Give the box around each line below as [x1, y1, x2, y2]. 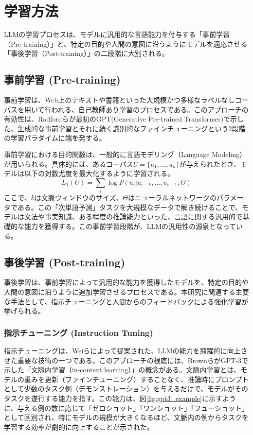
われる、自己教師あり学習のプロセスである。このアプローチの [51, 104, 249, 114]
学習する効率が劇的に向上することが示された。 [4, 421, 154, 432]
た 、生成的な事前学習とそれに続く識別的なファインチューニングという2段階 [4, 123, 246, 133]
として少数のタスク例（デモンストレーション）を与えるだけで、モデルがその [4, 383, 249, 394]
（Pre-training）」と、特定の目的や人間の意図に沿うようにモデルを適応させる [4, 38, 248, 49]
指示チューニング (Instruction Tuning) [4, 326, 153, 338]
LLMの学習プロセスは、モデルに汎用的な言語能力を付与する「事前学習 [4, 29, 230, 39]
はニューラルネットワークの [128, 192, 217, 203]
